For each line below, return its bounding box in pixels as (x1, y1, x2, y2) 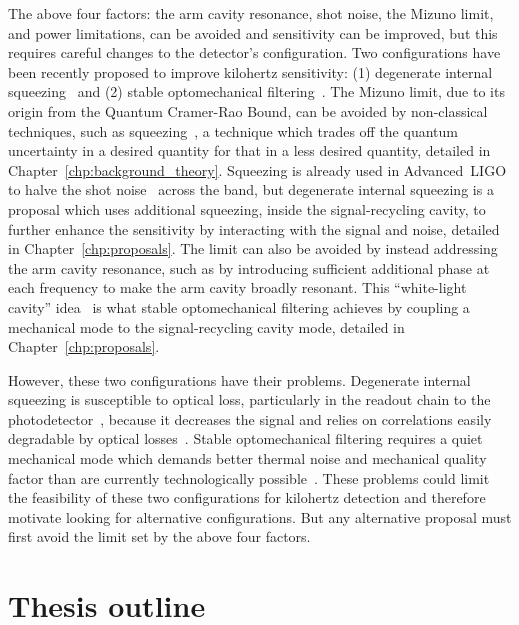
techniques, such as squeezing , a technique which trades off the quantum (8, 120, 458, 141)
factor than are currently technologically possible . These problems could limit (8, 467, 490, 488)
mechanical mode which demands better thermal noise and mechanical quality (8, 448, 487, 469)
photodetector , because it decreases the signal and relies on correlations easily (8, 408, 492, 429)
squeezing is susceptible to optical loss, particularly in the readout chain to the (8, 389, 491, 410)
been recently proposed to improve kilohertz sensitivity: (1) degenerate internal (8, 61, 493, 82)
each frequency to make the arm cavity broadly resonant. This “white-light (8, 277, 467, 298)
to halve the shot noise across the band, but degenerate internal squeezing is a (8, 179, 494, 200)
